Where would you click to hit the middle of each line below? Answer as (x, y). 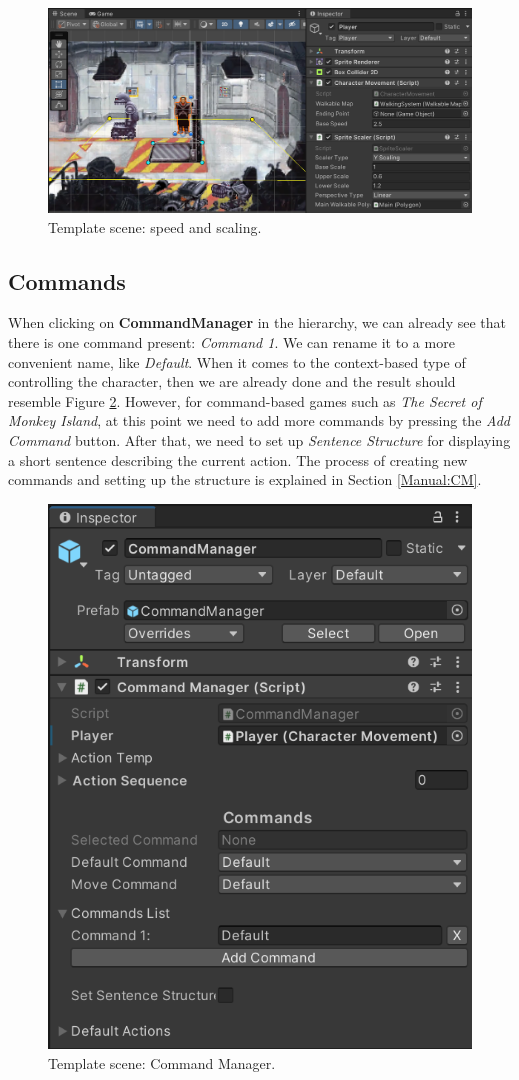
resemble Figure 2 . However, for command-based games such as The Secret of (245, 400)
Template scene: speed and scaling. (155, 226)
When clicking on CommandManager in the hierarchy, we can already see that (257, 322)
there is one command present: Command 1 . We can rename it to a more (231, 341)
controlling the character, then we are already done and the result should (232, 381)
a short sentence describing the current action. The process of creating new (238, 459)
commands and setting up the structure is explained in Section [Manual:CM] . (245, 479)
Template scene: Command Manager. (162, 1062)
